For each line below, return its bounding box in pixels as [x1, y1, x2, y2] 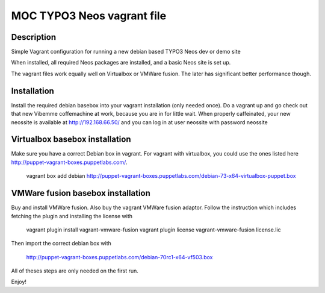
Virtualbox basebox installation [11, 134, 132, 145]
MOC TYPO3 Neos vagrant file [11, 9, 167, 22]
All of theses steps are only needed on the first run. [11, 267, 138, 274]
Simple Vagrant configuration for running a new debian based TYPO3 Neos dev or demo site [11, 48, 241, 55]
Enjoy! [11, 278, 27, 286]
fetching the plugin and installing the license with [11, 212, 132, 219]
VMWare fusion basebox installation [11, 188, 150, 198]
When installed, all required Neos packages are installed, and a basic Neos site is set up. [11, 59, 231, 66]
